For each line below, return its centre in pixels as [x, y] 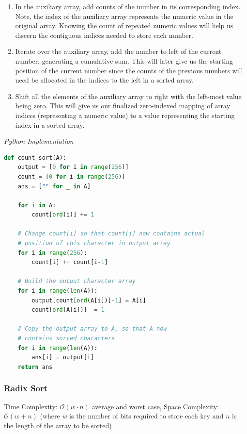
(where [50, 416]
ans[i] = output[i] [63, 358]
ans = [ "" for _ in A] [54, 186]
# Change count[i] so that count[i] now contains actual [111, 234]
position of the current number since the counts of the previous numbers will [129, 70]
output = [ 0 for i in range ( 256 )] [73, 167]
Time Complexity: [31, 406]
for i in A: [37, 205]
